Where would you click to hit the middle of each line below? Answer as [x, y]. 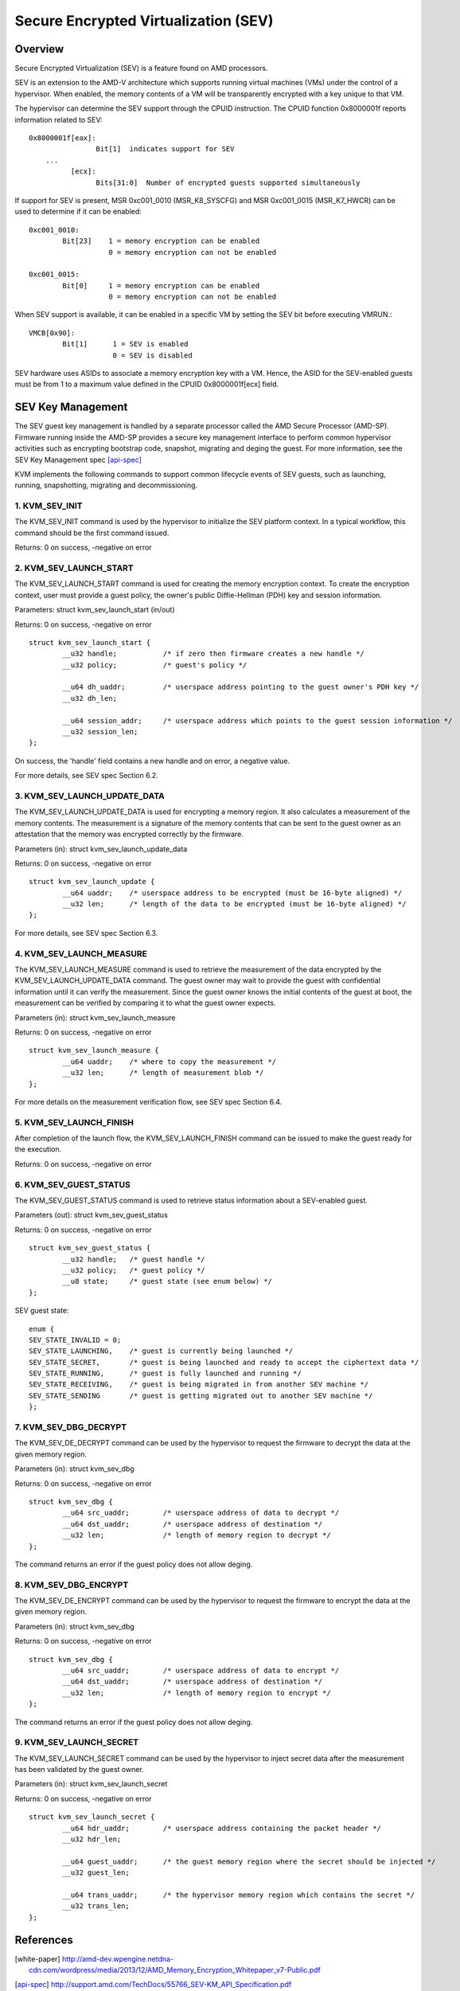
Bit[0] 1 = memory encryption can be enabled [161, 286]
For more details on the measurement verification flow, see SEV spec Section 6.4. [148, 1101]
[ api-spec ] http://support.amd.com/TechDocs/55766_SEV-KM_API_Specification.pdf [153, 1985]
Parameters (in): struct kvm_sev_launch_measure [95, 1017]
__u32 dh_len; [90, 698]
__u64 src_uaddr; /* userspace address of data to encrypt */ [201, 1670]
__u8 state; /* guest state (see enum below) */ [167, 1281]
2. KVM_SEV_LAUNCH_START [74, 568]
